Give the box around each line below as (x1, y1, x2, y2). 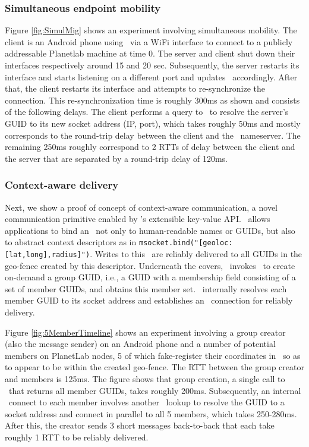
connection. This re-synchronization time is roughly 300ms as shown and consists (5, 93, 300, 106)
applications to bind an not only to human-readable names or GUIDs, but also (5, 224, 295, 236)
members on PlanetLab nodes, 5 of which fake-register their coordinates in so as (5, 349, 301, 361)
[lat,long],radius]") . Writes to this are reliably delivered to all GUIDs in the (5, 248, 302, 260)
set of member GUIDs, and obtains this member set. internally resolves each (5, 282, 287, 295)
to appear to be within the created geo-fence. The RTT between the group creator (5, 361, 304, 373)
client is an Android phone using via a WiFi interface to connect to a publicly (5, 35, 293, 48)
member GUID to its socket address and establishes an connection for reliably (5, 294, 293, 307)
